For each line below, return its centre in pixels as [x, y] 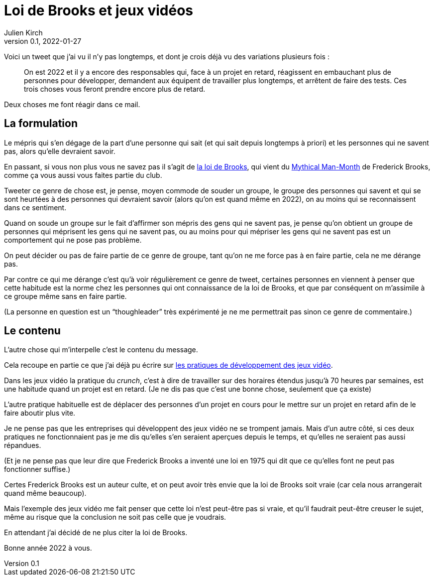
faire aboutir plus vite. [40, 413]
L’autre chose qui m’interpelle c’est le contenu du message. [101, 350]
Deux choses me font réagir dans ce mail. [72, 104]
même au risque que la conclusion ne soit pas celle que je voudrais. [115, 517]
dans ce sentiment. [35, 207]
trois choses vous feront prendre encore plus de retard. [115, 89]
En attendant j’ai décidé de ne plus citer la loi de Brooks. [96, 533]
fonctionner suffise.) [37, 469]
